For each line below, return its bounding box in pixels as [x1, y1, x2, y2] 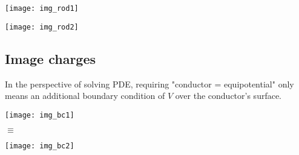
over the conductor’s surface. [175, 89, 282, 102]
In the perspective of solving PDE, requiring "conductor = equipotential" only [5, 77, 294, 90]
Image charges [5, 49, 96, 68]
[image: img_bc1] [5, 110, 74, 119]
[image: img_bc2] [5, 142, 74, 151]
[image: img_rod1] [5, 4, 79, 13]
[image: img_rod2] [5, 22, 79, 31]
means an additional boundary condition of [5, 89, 165, 102]
